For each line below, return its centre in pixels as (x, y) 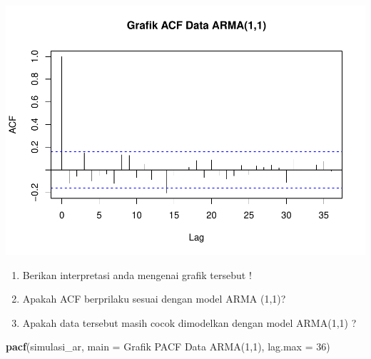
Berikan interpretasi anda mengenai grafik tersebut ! (137, 274)
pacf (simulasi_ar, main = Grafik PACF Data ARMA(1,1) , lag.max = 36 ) (168, 347)
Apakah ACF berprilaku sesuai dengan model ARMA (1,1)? (154, 299)
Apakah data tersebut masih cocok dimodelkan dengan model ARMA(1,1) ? (189, 322)
